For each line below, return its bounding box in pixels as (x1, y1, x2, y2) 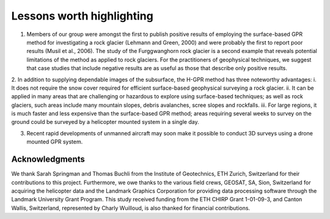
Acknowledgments (11, 154, 86, 165)
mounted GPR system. (26, 138, 83, 146)
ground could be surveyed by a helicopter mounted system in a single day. (11, 118, 199, 126)
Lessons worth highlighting (11, 9, 154, 23)
